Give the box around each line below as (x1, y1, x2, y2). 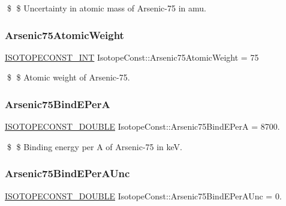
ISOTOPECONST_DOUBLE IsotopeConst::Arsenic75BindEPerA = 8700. (5, 120, 280, 133)
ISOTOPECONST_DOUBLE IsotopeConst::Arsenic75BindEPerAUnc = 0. (5, 189, 282, 202)
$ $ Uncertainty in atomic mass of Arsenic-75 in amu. (7, 2, 206, 14)
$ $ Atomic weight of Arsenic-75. (7, 71, 130, 83)
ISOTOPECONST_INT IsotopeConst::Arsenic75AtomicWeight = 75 (5, 50, 259, 63)
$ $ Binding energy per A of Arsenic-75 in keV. (7, 140, 183, 153)
